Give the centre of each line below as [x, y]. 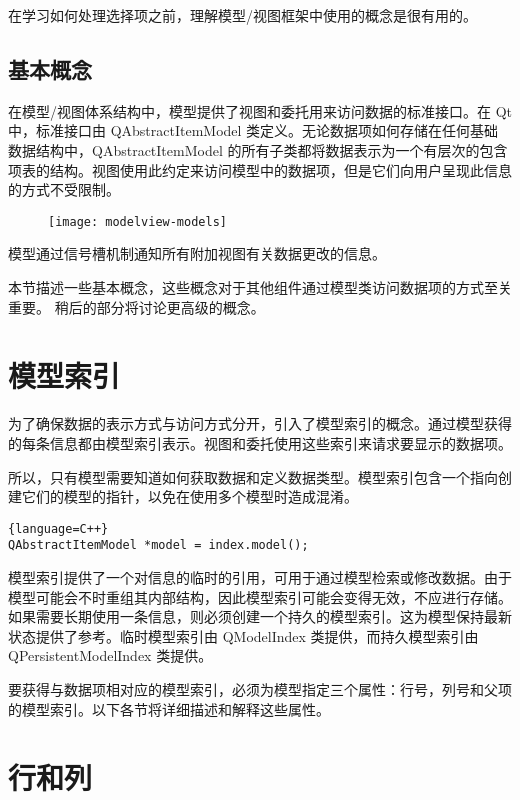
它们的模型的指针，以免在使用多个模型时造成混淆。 [189, 496]
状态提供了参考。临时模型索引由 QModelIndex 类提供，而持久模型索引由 [243, 635]
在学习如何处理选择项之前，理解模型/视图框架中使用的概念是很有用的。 [242, 15]
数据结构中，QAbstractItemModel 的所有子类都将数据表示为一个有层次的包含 [258, 149]
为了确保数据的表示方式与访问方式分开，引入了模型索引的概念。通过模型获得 [260, 423]
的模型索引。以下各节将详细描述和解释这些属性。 [169, 708]
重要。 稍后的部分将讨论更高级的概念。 [136, 306]
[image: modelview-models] [137, 221]
